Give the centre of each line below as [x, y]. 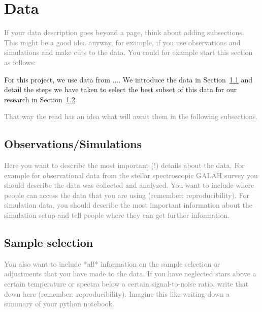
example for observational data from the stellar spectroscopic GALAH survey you [131, 175]
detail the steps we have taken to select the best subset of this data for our [121, 89]
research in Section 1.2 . [41, 99]
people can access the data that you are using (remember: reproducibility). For [127, 195]
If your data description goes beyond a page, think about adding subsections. [124, 32]
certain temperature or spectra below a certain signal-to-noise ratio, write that [126, 284]
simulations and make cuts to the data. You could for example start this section [128, 52]
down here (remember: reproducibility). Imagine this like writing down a [117, 293]
